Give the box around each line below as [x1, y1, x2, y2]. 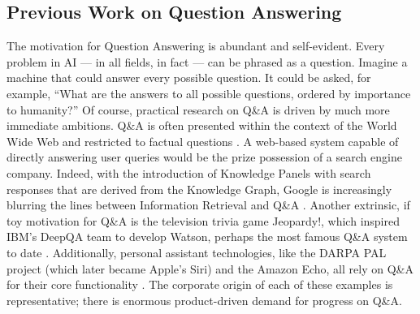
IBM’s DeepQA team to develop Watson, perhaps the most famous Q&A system [6, 228, 408, 245]
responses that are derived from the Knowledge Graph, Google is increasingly [6, 180, 392, 197]
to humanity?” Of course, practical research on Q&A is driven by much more [6, 101, 390, 118]
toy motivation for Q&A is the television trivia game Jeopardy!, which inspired [6, 212, 400, 229]
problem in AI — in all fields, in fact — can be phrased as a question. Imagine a [6, 53, 408, 70]
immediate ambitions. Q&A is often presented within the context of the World [6, 117, 397, 134]
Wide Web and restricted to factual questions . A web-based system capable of [6, 132, 399, 149]
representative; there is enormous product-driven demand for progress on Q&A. [6, 291, 402, 308]
